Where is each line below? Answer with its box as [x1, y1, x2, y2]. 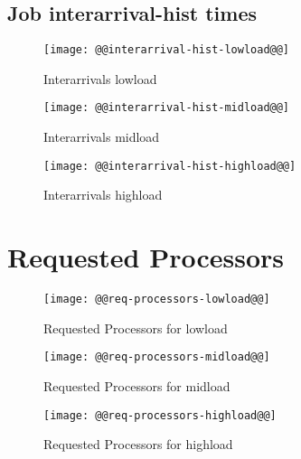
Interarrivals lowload [43, 69, 157, 88]
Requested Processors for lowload [43, 318, 228, 337]
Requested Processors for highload [43, 435, 233, 454]
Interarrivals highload [43, 185, 163, 204]
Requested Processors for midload [43, 376, 230, 395]
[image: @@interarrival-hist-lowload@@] [43, 43, 290, 57]
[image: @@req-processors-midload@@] [43, 351, 270, 364]
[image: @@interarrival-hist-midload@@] [43, 101, 290, 115]
